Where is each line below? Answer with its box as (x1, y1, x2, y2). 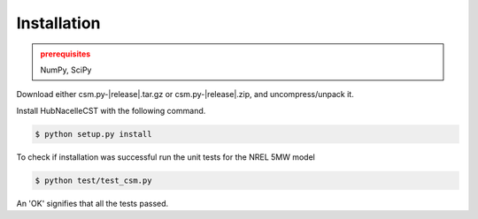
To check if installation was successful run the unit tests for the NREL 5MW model (16, 151, 316, 162)
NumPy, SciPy (40, 64, 92, 75)
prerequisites (40, 49, 91, 59)
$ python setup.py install (35, 129, 152, 139)
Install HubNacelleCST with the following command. (16, 105, 206, 116)
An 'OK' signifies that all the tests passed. (16, 198, 169, 208)
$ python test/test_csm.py (35, 175, 152, 185)
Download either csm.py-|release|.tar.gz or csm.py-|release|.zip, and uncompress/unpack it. (16, 89, 354, 100)
